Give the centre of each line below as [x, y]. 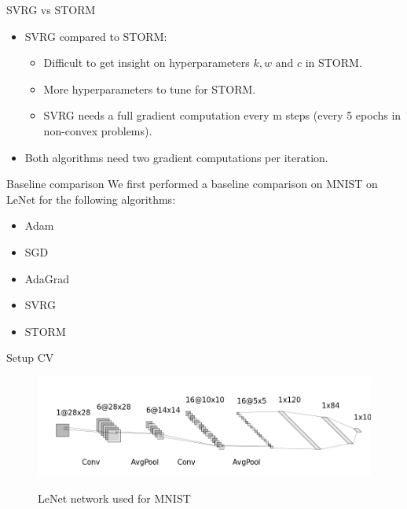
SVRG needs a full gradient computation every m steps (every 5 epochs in [222, 115]
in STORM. [334, 63]
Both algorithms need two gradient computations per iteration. [176, 157]
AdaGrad [47, 278]
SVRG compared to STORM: [96, 36]
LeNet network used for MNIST [114, 498]
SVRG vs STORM [51, 9]
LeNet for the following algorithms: [91, 199]
